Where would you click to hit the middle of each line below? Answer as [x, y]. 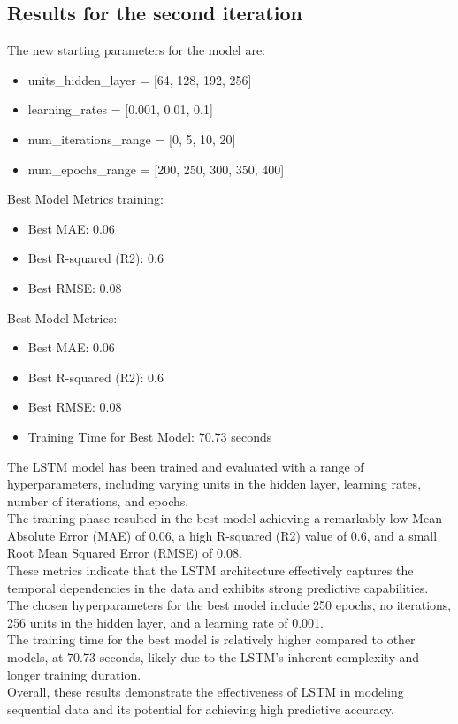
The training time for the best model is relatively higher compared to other [211, 639]
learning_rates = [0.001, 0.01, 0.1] [120, 109]
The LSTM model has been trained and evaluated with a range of [186, 466]
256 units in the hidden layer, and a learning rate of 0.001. [166, 622]
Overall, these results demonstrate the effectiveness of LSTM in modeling [206, 692]
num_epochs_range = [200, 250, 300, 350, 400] [156, 169]
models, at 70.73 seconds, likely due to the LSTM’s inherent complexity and [214, 657]
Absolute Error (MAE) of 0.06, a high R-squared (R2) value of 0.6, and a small [222, 535]
